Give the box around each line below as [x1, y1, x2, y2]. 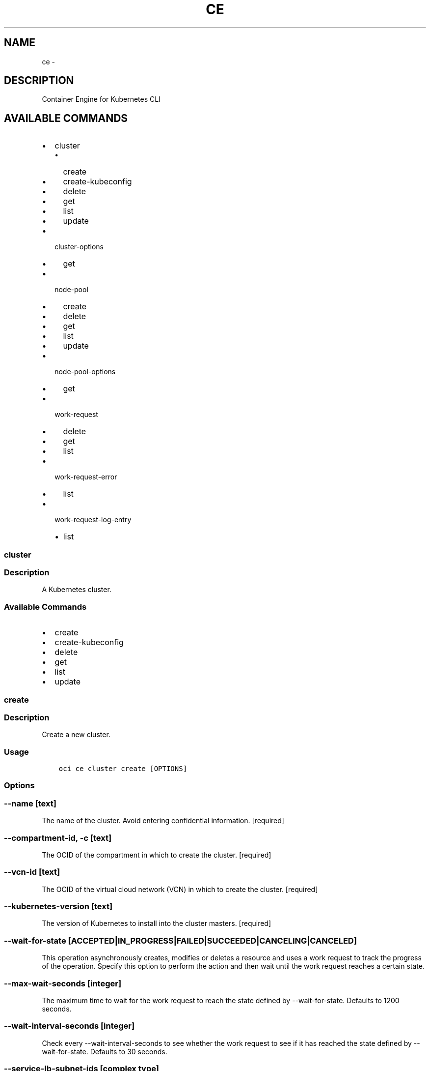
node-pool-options [54, 367, 116, 376]
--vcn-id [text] [4, 867, 60, 877]
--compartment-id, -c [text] [4, 833, 112, 843]
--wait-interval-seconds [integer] [4, 1021, 135, 1031]
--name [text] [4, 798, 56, 808]
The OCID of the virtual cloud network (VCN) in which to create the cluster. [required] [42, 885, 318, 893]
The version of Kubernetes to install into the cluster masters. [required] [42, 919, 271, 928]
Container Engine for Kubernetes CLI [42, 95, 161, 104]
